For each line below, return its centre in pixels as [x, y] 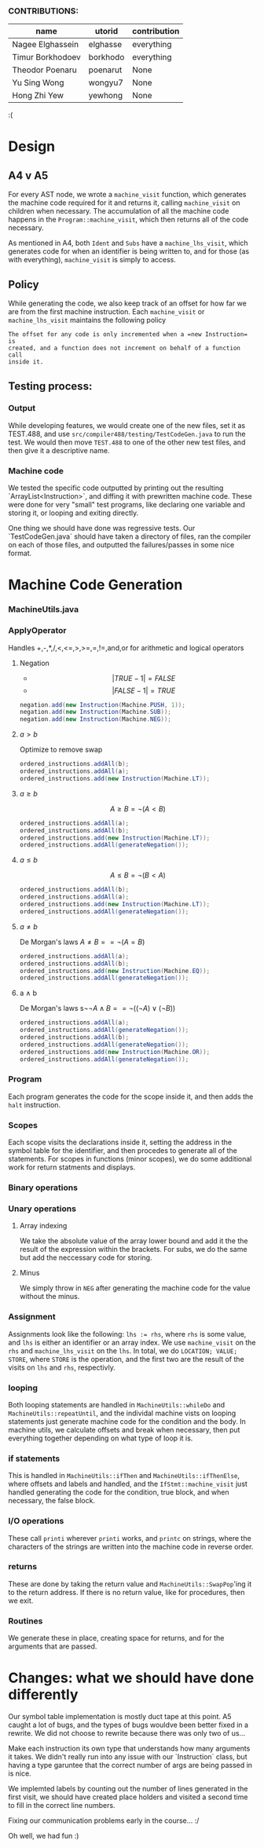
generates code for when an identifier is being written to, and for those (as [129, 251]
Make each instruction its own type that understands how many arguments [129, 1748]
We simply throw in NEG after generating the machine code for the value [135, 1288]
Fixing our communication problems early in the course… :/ [104, 1821]
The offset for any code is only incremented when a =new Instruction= [128, 335]
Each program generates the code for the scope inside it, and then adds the [131, 1096]
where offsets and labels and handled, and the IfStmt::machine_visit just [128, 1484]
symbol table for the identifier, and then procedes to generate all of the [123, 1151]
